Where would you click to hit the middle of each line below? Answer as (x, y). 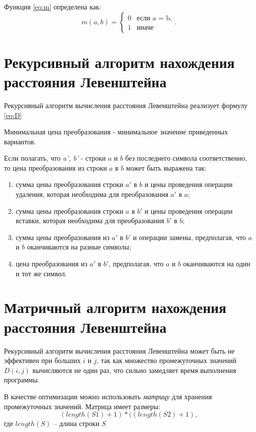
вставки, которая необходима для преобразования (90, 220)
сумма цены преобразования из (63, 237)
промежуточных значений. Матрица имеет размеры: (82, 406)
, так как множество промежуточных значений (166, 360)
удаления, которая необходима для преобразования (92, 194)
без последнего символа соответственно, (186, 158)
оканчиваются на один (217, 264)
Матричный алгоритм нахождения (115, 307)
